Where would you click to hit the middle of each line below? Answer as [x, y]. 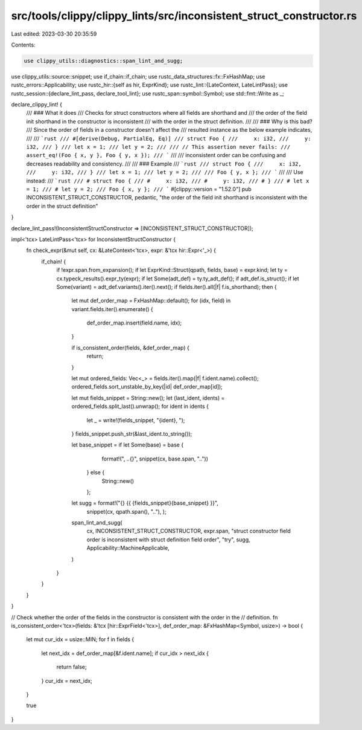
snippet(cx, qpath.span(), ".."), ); [126, 511]
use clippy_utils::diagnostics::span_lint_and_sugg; [103, 61]
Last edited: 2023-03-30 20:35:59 [54, 34]
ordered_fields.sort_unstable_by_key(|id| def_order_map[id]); [147, 387]
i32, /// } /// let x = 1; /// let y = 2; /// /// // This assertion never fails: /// [158, 147]
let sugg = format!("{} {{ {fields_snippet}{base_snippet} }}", [145, 503]
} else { [96, 473]
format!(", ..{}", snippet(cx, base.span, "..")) [155, 459]
